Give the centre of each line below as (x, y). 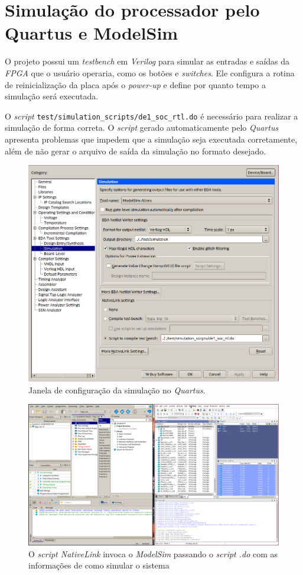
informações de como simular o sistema (99, 565)
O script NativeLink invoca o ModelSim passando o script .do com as (153, 553)
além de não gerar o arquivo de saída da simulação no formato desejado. (136, 151)
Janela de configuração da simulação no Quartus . (117, 390)
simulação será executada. (52, 96)
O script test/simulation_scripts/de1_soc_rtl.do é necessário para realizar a (151, 116)
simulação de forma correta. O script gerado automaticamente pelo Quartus (142, 127)
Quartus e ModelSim (92, 33)
